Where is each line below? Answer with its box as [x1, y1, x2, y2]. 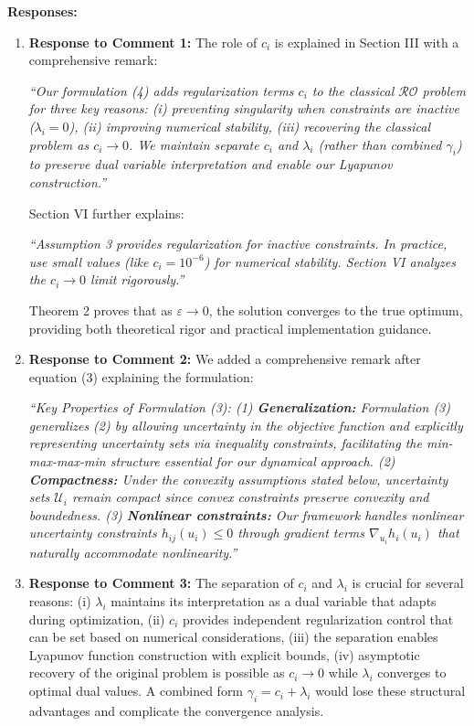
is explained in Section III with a [274, 32, 459, 51]
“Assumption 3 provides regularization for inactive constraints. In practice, [28, 234, 448, 253]
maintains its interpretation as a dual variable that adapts [111, 592, 437, 611]
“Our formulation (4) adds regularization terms [28, 80, 294, 100]
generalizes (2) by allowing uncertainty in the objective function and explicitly [28, 415, 463, 434]
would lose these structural [315, 681, 466, 700]
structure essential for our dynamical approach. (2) [110, 452, 395, 471]
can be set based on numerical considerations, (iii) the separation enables [28, 627, 438, 646]
